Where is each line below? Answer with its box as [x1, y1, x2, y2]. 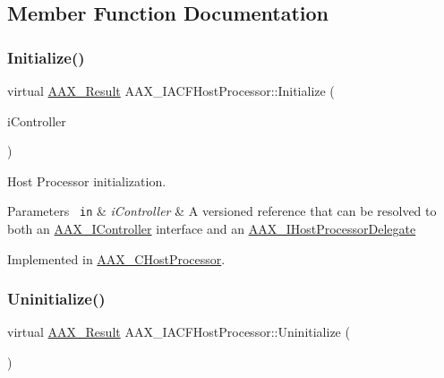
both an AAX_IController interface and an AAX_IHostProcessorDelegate [7, 219, 416, 238]
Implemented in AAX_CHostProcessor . [7, 249, 226, 268]
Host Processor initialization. [7, 171, 166, 190]
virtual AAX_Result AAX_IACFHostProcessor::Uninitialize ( [7, 322, 350, 341]
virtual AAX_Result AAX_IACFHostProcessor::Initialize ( [7, 82, 335, 99]
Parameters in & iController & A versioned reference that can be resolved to [7, 202, 437, 220]
